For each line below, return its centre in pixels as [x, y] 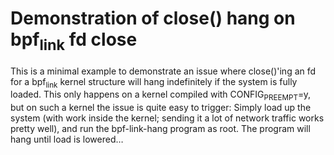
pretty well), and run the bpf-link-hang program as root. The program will [160, 129]
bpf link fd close [74, 41]
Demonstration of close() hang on [153, 18]
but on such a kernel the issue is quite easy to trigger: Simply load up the [161, 108]
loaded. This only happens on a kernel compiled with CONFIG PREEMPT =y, [160, 95]
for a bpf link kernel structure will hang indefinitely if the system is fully [154, 82]
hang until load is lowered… [67, 139]
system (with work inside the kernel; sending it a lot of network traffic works [167, 118]
